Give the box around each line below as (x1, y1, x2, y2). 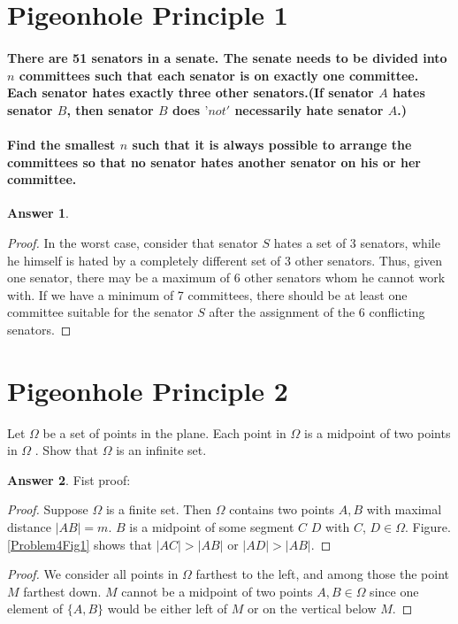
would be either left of (107, 599, 228, 618)
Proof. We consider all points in (7, 565, 179, 583)
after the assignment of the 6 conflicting (209, 303, 425, 321)
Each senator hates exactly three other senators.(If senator (7, 83, 374, 102)
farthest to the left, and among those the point (195, 565, 449, 583)
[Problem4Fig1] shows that (7, 535, 152, 553)
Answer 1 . (7, 204, 69, 222)
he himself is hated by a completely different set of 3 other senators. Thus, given (7, 250, 443, 269)
